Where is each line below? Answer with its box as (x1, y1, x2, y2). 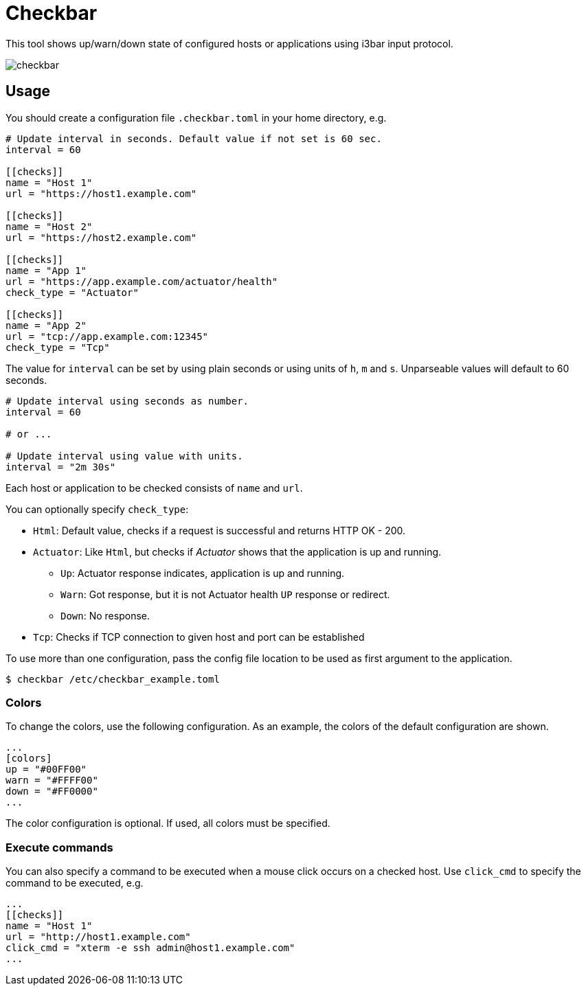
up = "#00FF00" (5, 764, 87, 775)
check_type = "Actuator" (5, 286, 139, 298)
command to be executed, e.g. (5, 877, 144, 889)
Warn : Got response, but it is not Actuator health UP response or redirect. (60, 588, 390, 600)
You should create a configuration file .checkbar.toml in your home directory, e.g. (5, 111, 387, 124)
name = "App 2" (5, 319, 87, 331)
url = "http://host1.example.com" (5, 931, 191, 943)
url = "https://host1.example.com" (5, 187, 197, 199)
